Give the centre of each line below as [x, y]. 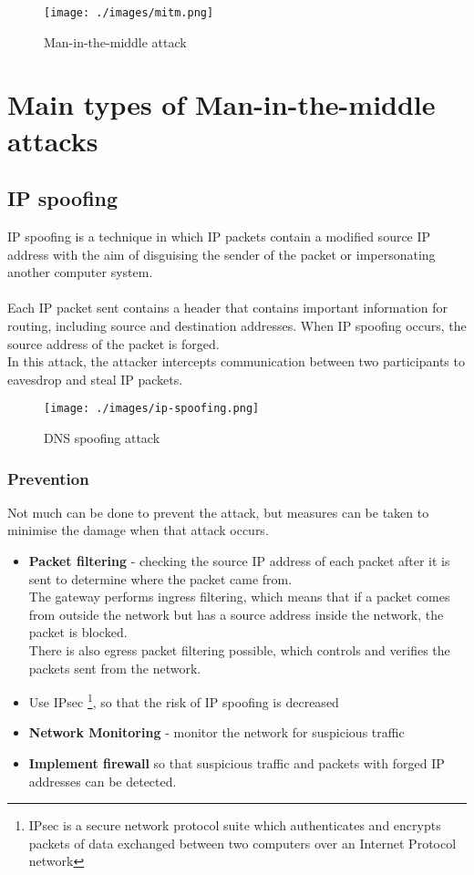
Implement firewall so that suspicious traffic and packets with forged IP [237, 763]
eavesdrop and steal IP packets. [95, 379]
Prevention [48, 478]
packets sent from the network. [115, 668]
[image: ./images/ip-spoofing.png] [152, 409]
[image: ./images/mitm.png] [129, 13]
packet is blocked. [78, 632]
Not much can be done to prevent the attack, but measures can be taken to [218, 512]
